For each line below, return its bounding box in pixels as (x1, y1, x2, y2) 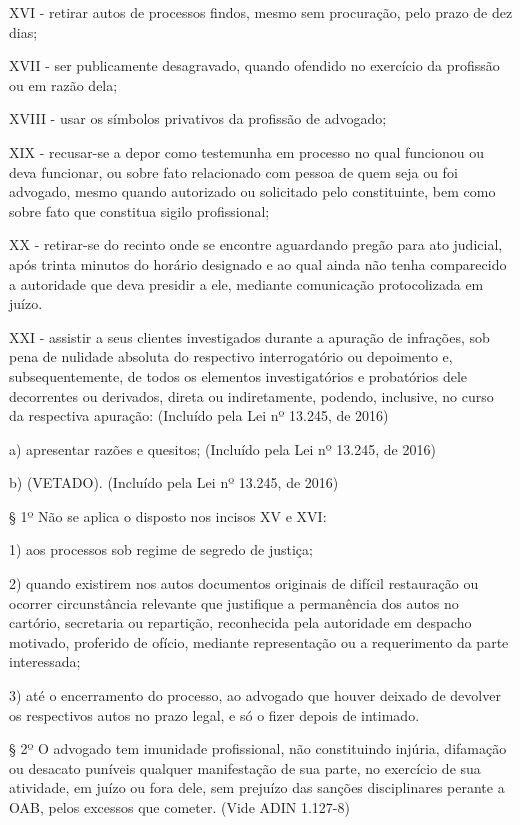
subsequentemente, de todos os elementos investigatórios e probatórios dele (9, 365, 468, 386)
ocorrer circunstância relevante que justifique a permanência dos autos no (9, 592, 459, 613)
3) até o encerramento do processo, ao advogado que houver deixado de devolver (9, 685, 501, 706)
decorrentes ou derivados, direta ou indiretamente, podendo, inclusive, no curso (9, 385, 494, 406)
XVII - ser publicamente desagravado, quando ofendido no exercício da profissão (9, 55, 500, 76)
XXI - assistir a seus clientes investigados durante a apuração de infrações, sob (9, 326, 490, 347)
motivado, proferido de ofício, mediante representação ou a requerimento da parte (9, 631, 509, 652)
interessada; (9, 651, 81, 672)
